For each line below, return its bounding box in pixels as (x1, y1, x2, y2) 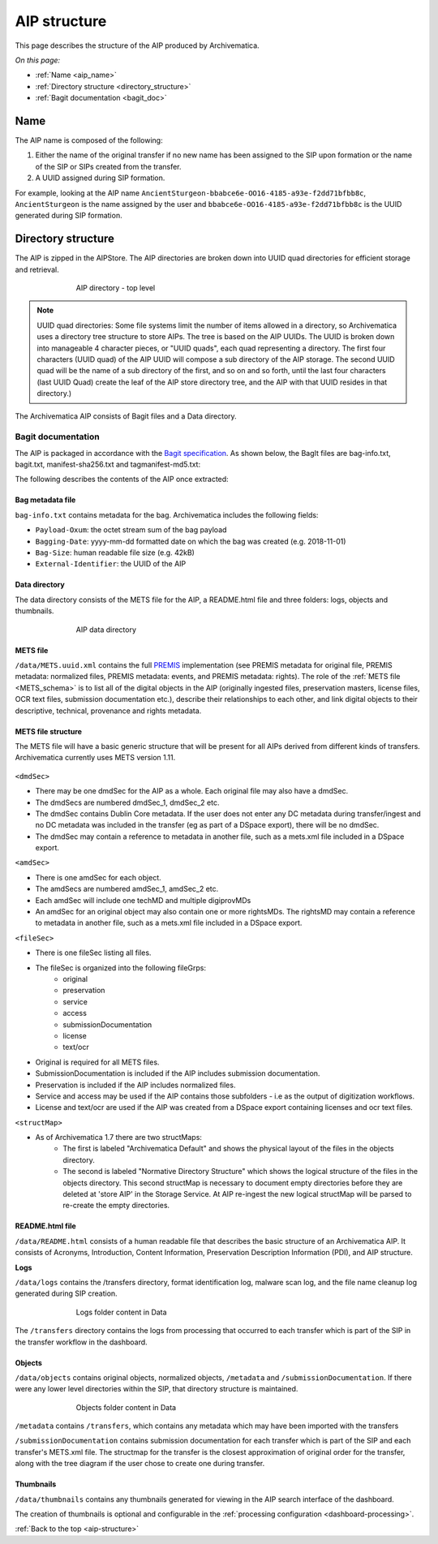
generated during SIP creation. (15, 1288, 118, 1298)
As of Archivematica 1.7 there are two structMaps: (35, 1133, 203, 1142)
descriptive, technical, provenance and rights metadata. (15, 706, 202, 716)
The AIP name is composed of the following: (15, 135, 163, 145)
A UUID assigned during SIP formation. (35, 173, 165, 183)
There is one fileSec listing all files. (35, 948, 152, 957)
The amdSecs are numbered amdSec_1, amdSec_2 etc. (35, 884, 219, 894)
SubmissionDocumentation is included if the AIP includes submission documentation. (35, 1069, 320, 1078)
